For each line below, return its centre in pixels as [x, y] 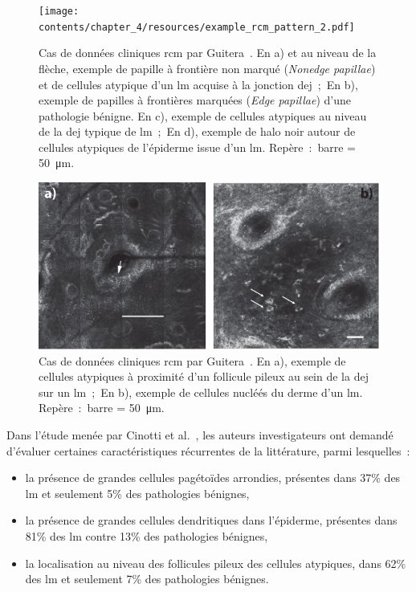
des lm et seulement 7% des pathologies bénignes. [147, 579]
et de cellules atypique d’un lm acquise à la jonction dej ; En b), [198, 84]
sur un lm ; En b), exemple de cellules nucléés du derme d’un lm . [201, 392]
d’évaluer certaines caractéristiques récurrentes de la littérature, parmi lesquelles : [208, 450]
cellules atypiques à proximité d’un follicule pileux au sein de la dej [204, 376]
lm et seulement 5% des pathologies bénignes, [137, 493]
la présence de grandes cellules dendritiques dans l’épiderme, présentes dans [211, 520]
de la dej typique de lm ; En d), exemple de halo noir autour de [197, 131]
